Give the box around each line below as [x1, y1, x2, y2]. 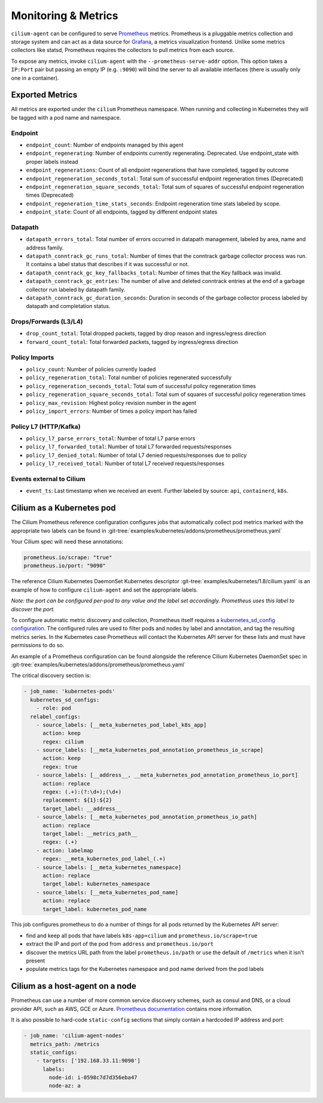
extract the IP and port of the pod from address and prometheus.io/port [26, 940, 214, 947]
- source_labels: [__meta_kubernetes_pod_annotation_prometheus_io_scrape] [36, 746, 264, 754]
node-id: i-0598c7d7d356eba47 [48, 1074, 138, 1081]
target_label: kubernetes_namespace [42, 880, 150, 888]
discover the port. [11, 605, 55, 613]
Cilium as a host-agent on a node [11, 981, 137, 991]
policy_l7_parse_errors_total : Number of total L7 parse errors [26, 435, 196, 442]
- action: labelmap [36, 847, 94, 854]
